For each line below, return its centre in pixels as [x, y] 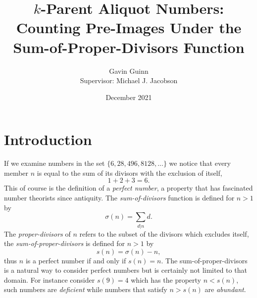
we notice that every [200, 163]
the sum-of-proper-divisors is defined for [65, 243]
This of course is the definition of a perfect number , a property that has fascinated [128, 188]
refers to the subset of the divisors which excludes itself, [164, 233]
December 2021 [129, 97]
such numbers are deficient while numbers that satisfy [86, 289]
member [16, 173]
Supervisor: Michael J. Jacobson [129, 80]
